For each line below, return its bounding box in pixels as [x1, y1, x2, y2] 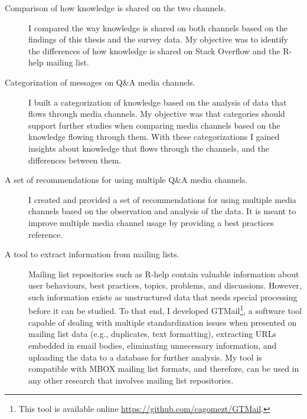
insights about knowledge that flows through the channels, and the [28, 142, 269, 154]
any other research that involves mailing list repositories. [28, 374, 234, 386]
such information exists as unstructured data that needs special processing [28, 290, 298, 303]
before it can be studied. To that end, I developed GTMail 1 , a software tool [28, 303, 302, 317]
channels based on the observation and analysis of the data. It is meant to [28, 205, 296, 217]
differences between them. [28, 153, 122, 166]
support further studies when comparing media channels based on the [28, 119, 280, 131]
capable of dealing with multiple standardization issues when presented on [28, 316, 297, 328]
